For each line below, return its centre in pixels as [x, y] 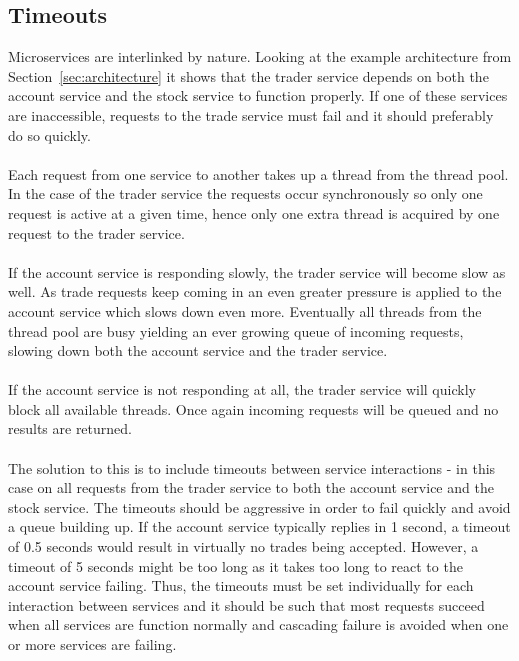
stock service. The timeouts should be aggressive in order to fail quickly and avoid [259, 506]
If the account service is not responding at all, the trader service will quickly [242, 389]
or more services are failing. [92, 644]
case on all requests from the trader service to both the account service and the [251, 487]
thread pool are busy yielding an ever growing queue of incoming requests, [236, 330]
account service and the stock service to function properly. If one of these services [258, 95]
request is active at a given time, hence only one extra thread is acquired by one [254, 212]
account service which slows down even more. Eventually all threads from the [245, 310]
